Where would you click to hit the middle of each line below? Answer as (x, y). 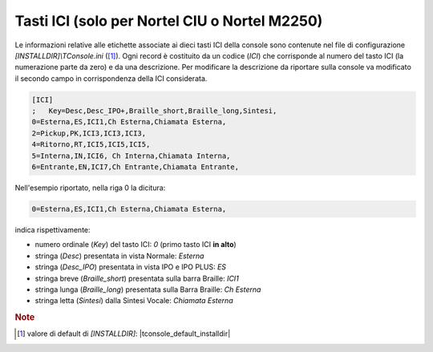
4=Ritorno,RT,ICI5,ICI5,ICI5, (91, 145)
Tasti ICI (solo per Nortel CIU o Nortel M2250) (169, 21)
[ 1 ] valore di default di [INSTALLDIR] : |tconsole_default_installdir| (124, 334)
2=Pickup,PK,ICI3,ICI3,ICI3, (89, 133)
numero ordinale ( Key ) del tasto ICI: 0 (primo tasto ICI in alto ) (136, 245)
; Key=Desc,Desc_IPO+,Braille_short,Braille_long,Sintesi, (154, 111)
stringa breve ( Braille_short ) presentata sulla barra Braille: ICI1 (137, 278)
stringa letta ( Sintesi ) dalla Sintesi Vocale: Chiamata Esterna (134, 301)
